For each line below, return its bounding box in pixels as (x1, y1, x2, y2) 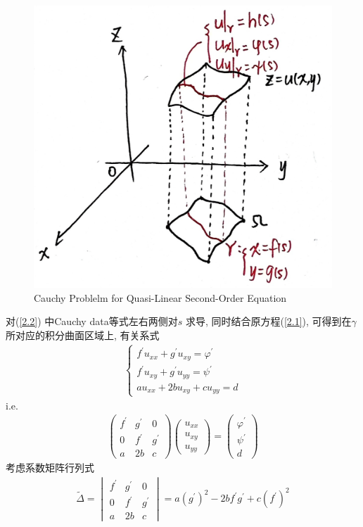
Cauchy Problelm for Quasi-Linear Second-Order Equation (34, 290, 287, 305)
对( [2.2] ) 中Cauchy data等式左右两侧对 (6, 314, 178, 329)
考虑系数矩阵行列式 (6, 460, 94, 475)
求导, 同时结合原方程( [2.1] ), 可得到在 (185, 314, 352, 329)
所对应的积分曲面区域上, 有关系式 (6, 328, 160, 342)
